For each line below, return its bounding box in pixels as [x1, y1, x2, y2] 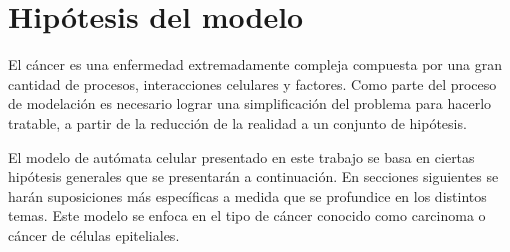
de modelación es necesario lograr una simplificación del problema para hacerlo [8, 93, 492, 114]
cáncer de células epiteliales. [8, 224, 180, 245]
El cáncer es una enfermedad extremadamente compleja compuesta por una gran [8, 54, 503, 75]
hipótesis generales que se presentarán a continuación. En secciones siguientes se [8, 166, 499, 187]
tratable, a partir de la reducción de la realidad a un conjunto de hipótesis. [8, 112, 467, 133]
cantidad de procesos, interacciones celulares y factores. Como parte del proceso [8, 73, 497, 94]
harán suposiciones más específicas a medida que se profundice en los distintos [8, 185, 487, 206]
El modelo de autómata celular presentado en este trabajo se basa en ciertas [8, 146, 475, 167]
